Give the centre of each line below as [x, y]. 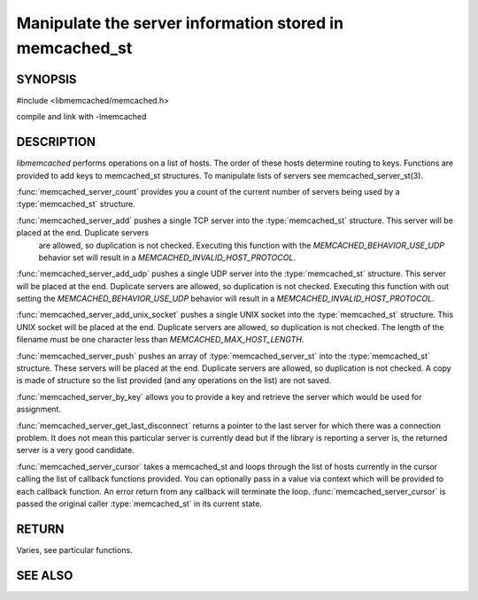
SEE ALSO [45, 575]
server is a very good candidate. [75, 450]
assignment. [39, 409]
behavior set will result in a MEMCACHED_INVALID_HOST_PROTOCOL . [167, 258]
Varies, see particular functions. [74, 550]
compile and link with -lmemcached [81, 117]
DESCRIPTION [56, 142]
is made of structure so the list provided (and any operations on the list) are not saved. [174, 381]
